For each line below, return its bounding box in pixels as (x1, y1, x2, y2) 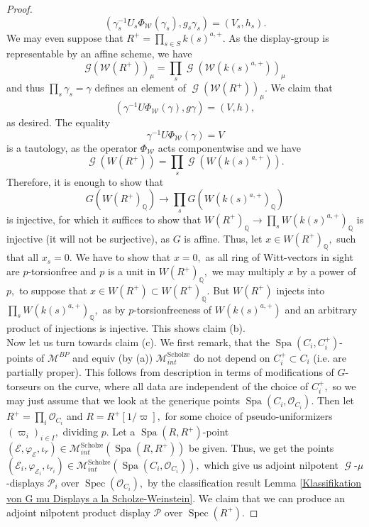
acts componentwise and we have (158, 140, 301, 155)
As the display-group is (228, 30, 329, 45)
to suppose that (18, 282, 87, 297)
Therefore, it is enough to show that (6, 174, 164, 189)
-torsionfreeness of (133, 301, 212, 316)
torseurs (6, 379, 41, 393)
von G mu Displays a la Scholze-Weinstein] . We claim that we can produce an (6, 491, 345, 506)
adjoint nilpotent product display (6, 504, 150, 519)
